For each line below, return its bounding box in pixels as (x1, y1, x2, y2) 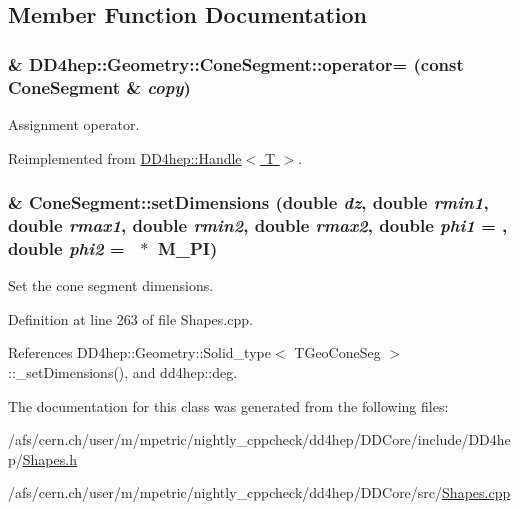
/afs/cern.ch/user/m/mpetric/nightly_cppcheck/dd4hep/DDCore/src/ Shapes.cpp (8, 482, 511, 503)
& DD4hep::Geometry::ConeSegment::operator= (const (8, 51, 464, 76)
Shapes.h (22, 448, 77, 469)
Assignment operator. (8, 113, 140, 134)
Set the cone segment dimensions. (8, 275, 214, 296)
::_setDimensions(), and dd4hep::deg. (8, 361, 238, 382)
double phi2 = (8, 235, 125, 260)
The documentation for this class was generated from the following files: (8, 395, 449, 416)
